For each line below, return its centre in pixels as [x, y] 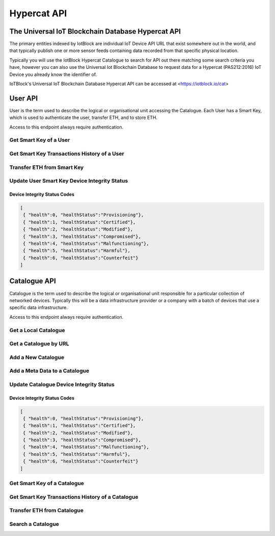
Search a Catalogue [34, 524]
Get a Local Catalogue [37, 330]
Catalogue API [33, 281]
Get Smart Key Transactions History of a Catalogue [74, 497]
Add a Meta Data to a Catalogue [49, 371]
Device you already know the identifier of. [53, 74]
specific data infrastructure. [39, 308]
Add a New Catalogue [37, 357]
